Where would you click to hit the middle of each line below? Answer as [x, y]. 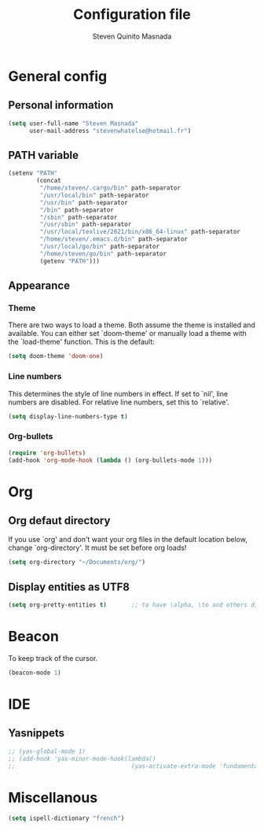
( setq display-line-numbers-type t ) [68, 416]
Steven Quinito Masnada [132, 36]
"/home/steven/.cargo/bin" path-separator [110, 188]
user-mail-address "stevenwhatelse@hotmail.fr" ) [110, 131]
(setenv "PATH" [33, 173]
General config [58, 76]
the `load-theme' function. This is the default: [81, 342]
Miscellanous [53, 797]
